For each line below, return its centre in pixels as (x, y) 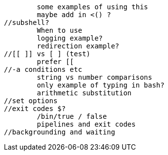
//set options (31, 101)
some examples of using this (93, 7)
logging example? (70, 38)
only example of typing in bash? (101, 85)
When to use (60, 30)
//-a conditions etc (43, 69)
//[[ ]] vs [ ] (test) (47, 54)
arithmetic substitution (84, 93)
